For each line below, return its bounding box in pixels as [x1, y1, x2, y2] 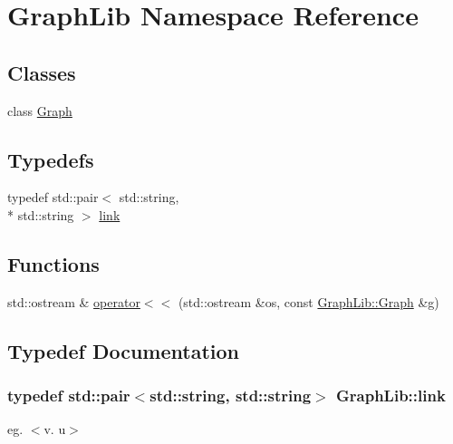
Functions [7, 249, 100, 277]
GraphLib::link [336, 384, 446, 407]
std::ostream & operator [7, 292, 140, 311]
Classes [7, 58, 76, 86]
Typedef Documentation [7, 336, 239, 364]
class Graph [7, 101, 72, 120]
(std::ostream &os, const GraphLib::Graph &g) [178, 292, 439, 311]
